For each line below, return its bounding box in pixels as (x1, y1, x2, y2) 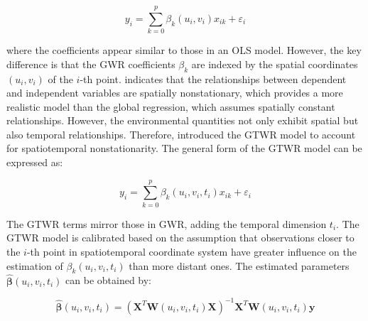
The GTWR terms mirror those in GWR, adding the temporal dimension (6, 216, 327, 231)
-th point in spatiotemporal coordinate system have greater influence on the (26, 244, 357, 259)
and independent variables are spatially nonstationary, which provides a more (6, 85, 343, 100)
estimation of (6, 258, 63, 273)
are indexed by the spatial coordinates (191, 56, 358, 71)
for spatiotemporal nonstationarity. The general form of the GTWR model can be (6, 141, 362, 156)
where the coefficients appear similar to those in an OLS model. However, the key (6, 43, 362, 58)
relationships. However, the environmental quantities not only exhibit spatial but (6, 113, 359, 128)
